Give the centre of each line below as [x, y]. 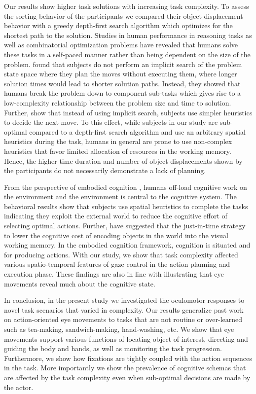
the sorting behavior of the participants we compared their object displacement [124, 16]
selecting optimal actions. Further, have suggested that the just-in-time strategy [125, 226]
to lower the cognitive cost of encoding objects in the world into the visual [116, 235]
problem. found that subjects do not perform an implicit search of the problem [123, 64]
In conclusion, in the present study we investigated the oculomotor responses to [124, 300]
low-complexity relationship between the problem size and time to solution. [118, 102]
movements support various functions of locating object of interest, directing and [126, 339]
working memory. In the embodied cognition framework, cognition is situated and [127, 245]
